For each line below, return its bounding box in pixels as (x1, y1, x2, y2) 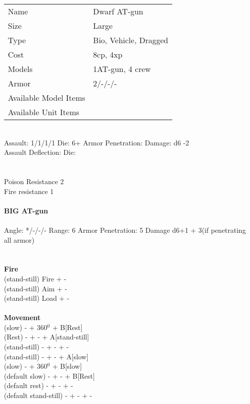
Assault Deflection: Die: (4, 147, 76, 157)
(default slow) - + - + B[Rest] (4, 370, 95, 381)
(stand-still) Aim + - (4, 283, 67, 293)
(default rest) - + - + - (4, 380, 73, 391)
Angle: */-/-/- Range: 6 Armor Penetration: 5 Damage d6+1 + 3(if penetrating (4, 224, 246, 235)
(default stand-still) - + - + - (4, 390, 92, 401)
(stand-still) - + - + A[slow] (4, 351, 89, 361)
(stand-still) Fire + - (4, 273, 66, 283)
